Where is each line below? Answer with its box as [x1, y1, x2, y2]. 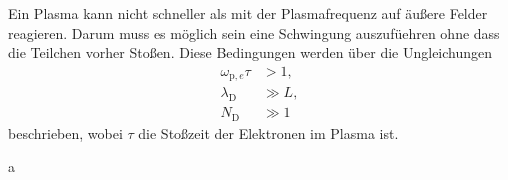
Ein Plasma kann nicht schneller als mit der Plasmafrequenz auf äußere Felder [8, 3, 488, 23]
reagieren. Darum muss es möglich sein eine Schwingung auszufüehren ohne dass [8, 22, 500, 43]
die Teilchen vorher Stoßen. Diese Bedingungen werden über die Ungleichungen [8, 42, 493, 63]
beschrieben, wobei [8, 122, 123, 143]
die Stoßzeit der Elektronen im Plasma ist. [138, 122, 399, 143]
